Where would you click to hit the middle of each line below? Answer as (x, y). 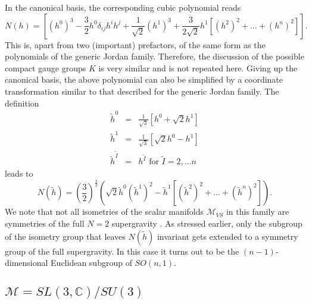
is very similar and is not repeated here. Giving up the (198, 68)
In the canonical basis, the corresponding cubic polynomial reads (123, 7)
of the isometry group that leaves (65, 236)
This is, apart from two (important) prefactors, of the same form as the (135, 44)
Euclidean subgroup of (91, 263)
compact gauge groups (46, 68)
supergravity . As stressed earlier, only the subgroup (207, 223)
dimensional (26, 263)
